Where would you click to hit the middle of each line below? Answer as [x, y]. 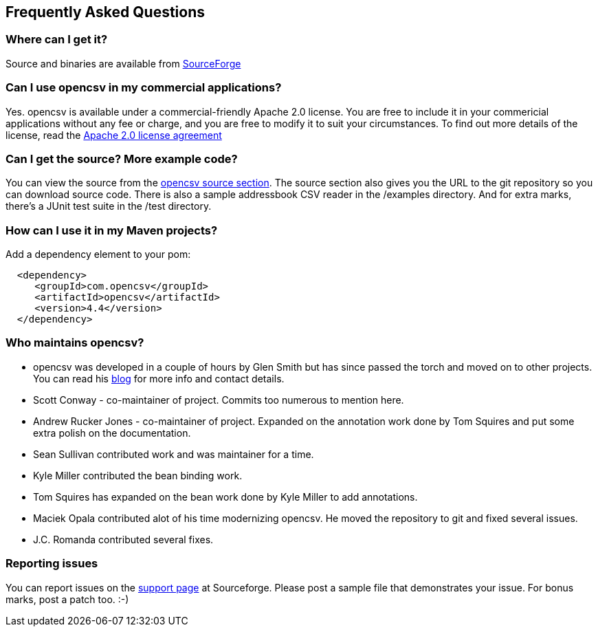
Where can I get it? [57, 40]
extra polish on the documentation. [112, 433]
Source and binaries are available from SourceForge [123, 63]
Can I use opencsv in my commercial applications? [144, 88]
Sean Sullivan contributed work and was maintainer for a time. [174, 454]
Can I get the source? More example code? [122, 159]
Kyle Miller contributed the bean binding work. [138, 475]
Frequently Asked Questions [106, 12]
